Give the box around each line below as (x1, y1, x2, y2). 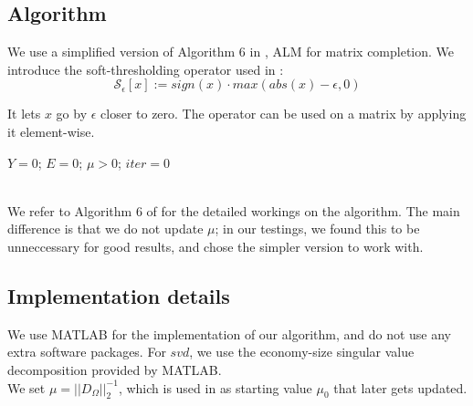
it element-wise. (7, 121, 95, 141)
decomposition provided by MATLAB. (7, 359, 222, 379)
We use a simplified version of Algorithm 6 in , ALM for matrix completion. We (7, 42, 455, 61)
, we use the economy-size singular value (189, 342, 415, 361)
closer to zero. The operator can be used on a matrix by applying (100, 104, 467, 123)
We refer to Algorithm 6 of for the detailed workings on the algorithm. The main (7, 201, 460, 220)
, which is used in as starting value (118, 378, 312, 397)
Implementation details (7, 281, 230, 309)
